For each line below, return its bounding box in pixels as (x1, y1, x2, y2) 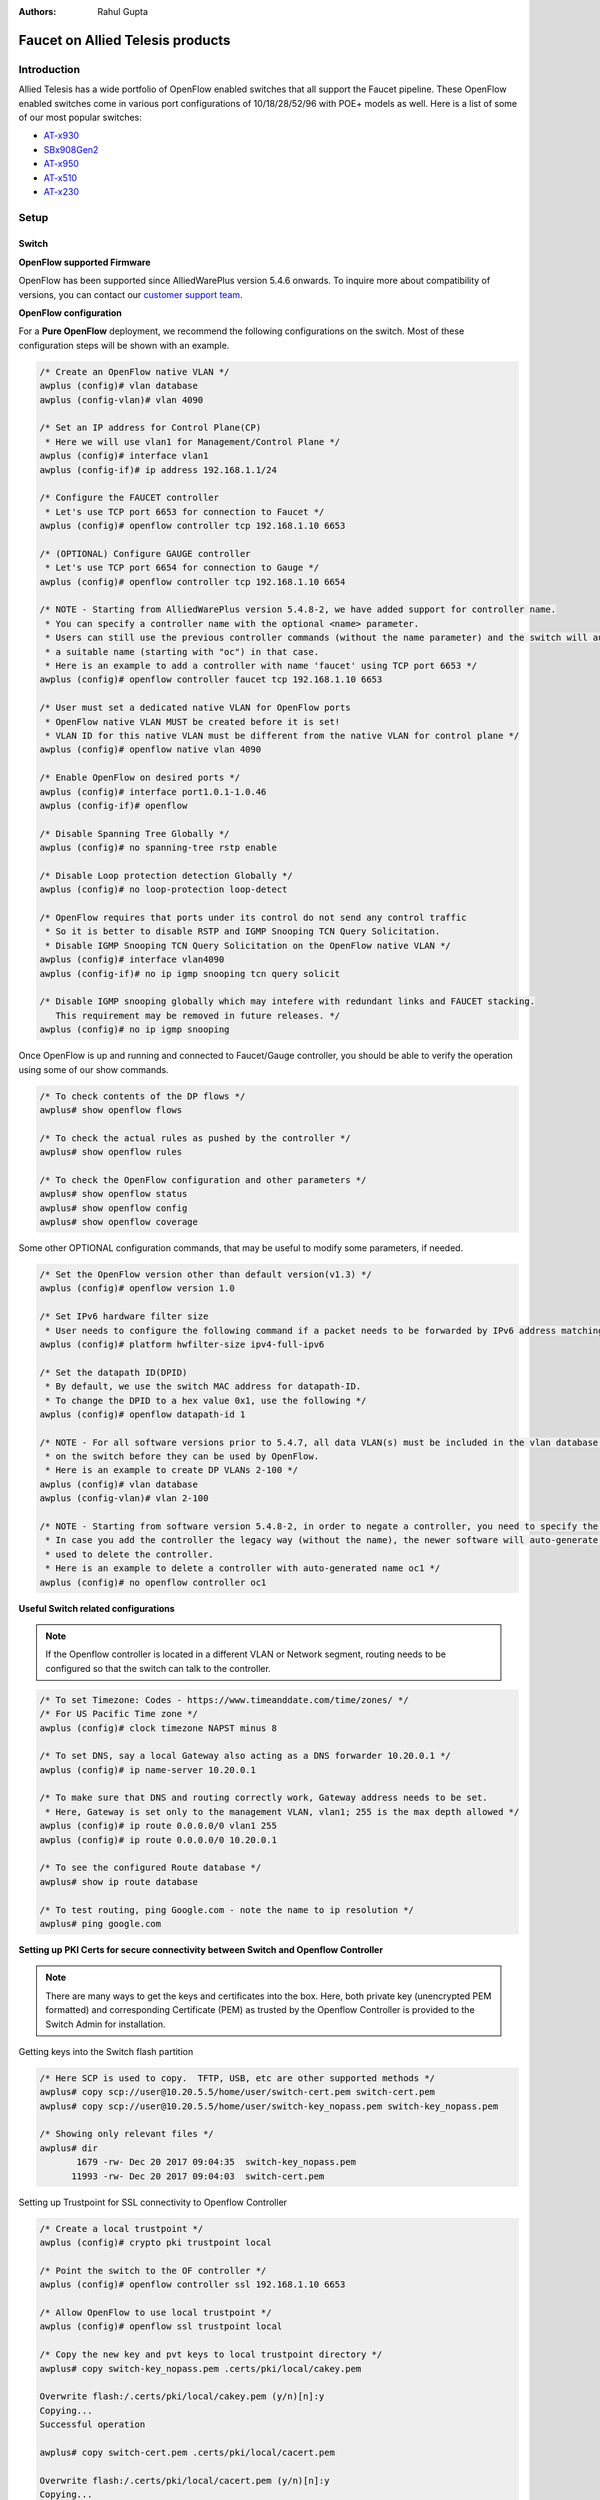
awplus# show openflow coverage (39, 1216, 199, 1228)
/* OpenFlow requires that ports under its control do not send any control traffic (39, 912, 467, 924)
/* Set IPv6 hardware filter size (39, 1311, 209, 1322)
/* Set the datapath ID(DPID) (39, 1366, 188, 1378)
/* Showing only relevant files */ (39, 2128, 214, 2140)
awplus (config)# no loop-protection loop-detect (39, 884, 288, 895)
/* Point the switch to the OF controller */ (39, 2265, 267, 2276)
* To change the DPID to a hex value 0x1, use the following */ (45, 1395, 367, 1406)
